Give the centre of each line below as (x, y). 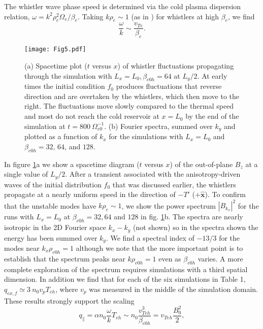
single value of (26, 174)
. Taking (91, 16)
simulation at (45, 126)
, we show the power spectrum (169, 205)
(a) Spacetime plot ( (56, 65)
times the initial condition (65, 86)
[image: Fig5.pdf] (55, 50)
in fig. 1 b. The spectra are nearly (192, 217)
